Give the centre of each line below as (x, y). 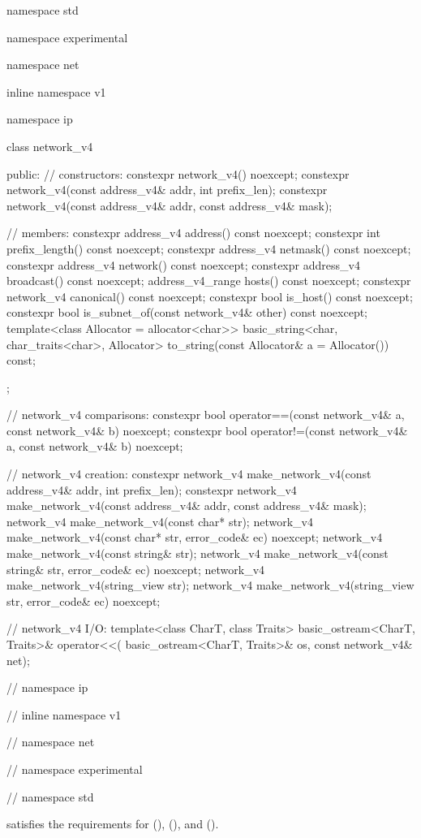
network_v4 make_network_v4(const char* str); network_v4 (160, 521)
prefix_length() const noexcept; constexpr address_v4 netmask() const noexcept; (209, 248)
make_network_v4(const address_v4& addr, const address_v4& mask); (187, 505)
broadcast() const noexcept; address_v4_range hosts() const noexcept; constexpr (209, 281)
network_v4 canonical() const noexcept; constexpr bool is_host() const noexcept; (210, 296)
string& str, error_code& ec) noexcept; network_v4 (136, 569)
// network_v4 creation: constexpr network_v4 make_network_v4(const (189, 474)
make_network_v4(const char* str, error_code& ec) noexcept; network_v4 (195, 537)
